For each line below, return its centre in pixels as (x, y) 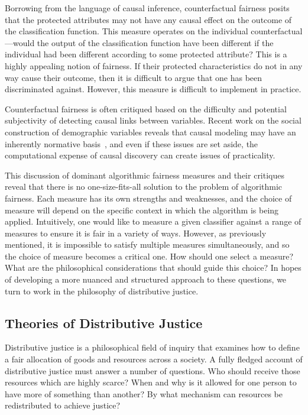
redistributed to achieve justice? (63, 405)
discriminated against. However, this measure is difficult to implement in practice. (153, 89)
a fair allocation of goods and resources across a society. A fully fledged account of (154, 359)
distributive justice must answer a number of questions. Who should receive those (153, 370)
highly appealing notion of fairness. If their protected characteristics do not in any (154, 65)
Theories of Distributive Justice (104, 322)
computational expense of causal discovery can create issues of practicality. (140, 155)
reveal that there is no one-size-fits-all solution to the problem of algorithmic (144, 187)
